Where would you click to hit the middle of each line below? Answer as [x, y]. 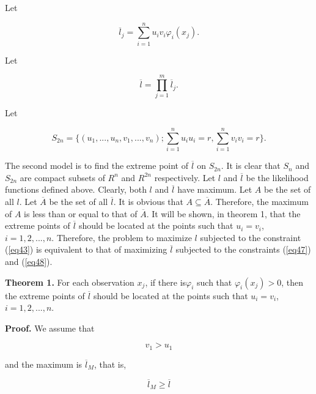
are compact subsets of [62, 177]
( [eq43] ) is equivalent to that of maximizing [86, 249]
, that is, [110, 364]
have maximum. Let [215, 189]
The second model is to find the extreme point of [97, 165]
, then [292, 282]
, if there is [166, 282]
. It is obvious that [148, 201]
